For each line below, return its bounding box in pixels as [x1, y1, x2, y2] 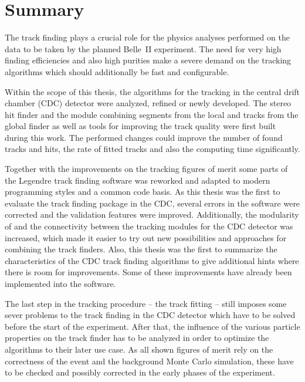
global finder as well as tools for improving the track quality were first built [5, 120, 276, 132]
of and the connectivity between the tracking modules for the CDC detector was [5, 220, 293, 232]
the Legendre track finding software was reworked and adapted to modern [5, 174, 270, 186]
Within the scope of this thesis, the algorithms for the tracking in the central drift [5, 85, 300, 97]
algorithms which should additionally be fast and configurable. [5, 65, 229, 77]
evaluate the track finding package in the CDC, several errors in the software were [5, 197, 300, 209]
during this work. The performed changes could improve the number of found [5, 131, 283, 143]
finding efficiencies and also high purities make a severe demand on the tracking [5, 54, 292, 66]
